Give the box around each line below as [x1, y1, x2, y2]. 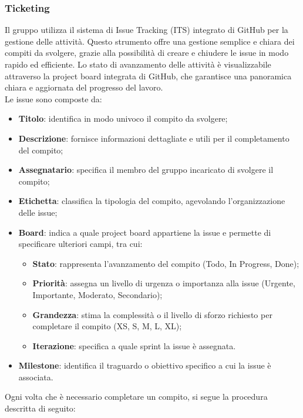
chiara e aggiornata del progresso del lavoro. [5, 81, 163, 93]
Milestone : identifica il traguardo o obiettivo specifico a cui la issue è [18, 359, 271, 372]
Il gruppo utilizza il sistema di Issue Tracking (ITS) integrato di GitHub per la [5, 24, 288, 36]
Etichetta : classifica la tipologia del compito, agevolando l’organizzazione [18, 195, 285, 207]
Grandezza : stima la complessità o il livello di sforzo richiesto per [32, 308, 272, 320]
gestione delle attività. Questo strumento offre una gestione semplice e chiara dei [5, 35, 295, 47]
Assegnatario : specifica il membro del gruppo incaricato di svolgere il [18, 163, 274, 176]
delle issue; [18, 206, 58, 218]
